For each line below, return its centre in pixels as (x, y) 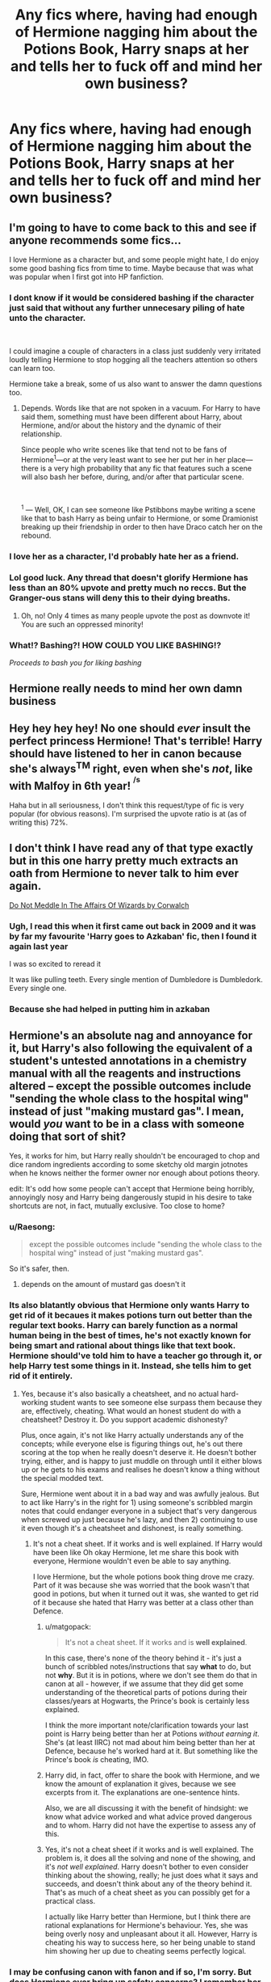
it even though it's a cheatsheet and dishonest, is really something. (132, 1528)
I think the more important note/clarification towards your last (147, 1725)
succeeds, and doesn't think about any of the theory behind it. (148, 1883)
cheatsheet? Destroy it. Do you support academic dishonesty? (124, 1419)
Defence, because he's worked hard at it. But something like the (151, 1751)
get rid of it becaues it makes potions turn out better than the (131, 1315)
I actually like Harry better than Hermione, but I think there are (148, 1917)
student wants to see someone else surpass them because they (156, 1402)
